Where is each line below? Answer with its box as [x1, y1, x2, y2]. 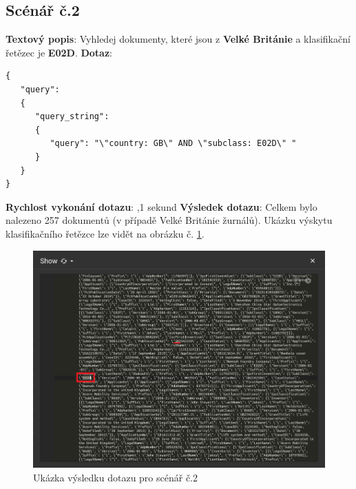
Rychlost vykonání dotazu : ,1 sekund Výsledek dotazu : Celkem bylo [6, 199, 317, 214]
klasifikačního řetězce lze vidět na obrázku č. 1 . [6, 226, 205, 240]
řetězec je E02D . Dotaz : [6, 45, 112, 59]
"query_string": [34, 112, 109, 122]
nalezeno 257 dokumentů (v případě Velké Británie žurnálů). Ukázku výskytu [6, 213, 333, 227]
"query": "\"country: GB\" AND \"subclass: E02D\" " [50, 138, 297, 149]
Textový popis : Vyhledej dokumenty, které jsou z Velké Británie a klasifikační [6, 32, 350, 46]
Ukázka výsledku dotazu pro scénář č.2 [33, 470, 198, 484]
